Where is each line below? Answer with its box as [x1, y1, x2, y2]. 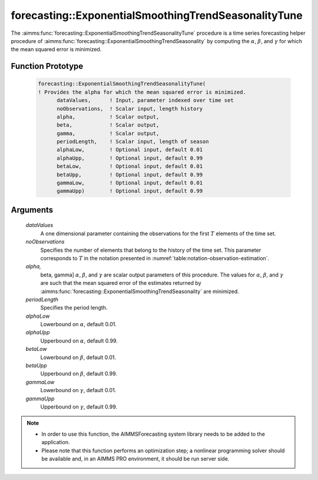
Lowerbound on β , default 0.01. [40, 354, 117, 361]
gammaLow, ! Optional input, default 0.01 [57, 180, 203, 186]
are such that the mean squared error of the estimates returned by [40, 280, 201, 287]
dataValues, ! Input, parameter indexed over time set [57, 97, 234, 104]
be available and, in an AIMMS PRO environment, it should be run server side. [41, 455, 230, 462]
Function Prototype [11, 61, 84, 71]
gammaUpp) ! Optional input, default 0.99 [57, 188, 203, 195]
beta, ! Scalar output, [57, 121, 160, 129]
